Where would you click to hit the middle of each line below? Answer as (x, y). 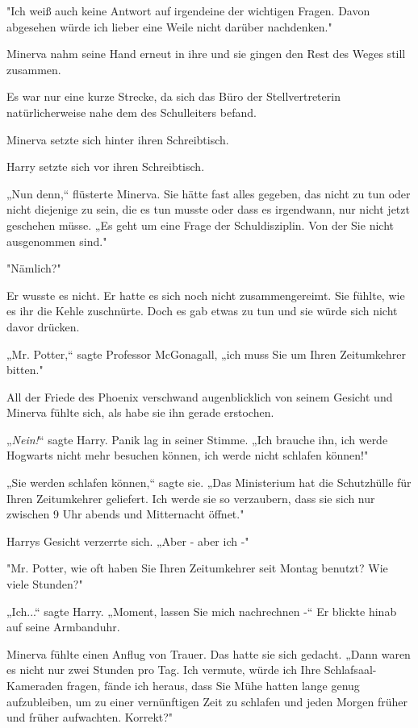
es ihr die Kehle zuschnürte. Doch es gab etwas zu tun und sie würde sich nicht (202, 311)
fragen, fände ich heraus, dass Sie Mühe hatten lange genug (213, 685)
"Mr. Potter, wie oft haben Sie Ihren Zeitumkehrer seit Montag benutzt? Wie (197, 568)
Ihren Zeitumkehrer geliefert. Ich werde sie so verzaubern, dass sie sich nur (191, 498)
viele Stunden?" (45, 584)
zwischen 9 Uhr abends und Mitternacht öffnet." (125, 514)
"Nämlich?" (34, 268)
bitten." (25, 370)
